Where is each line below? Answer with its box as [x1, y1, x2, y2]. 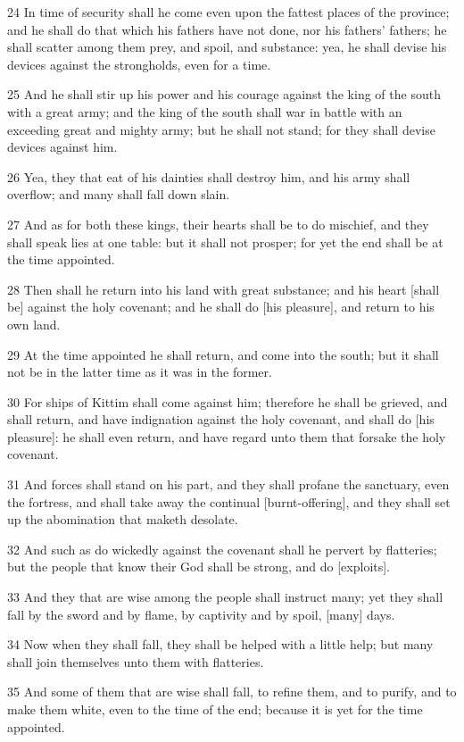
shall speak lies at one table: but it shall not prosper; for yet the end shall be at [7, 232, 443, 251]
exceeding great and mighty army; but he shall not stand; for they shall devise [7, 120, 435, 138]
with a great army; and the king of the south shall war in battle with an [7, 102, 402, 121]
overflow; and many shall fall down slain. [7, 185, 230, 204]
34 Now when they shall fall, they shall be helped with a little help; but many [7, 635, 434, 654]
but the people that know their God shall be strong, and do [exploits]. [7, 557, 391, 576]
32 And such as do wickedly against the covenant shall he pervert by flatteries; [7, 539, 437, 558]
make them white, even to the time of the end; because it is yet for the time [7, 700, 423, 718]
